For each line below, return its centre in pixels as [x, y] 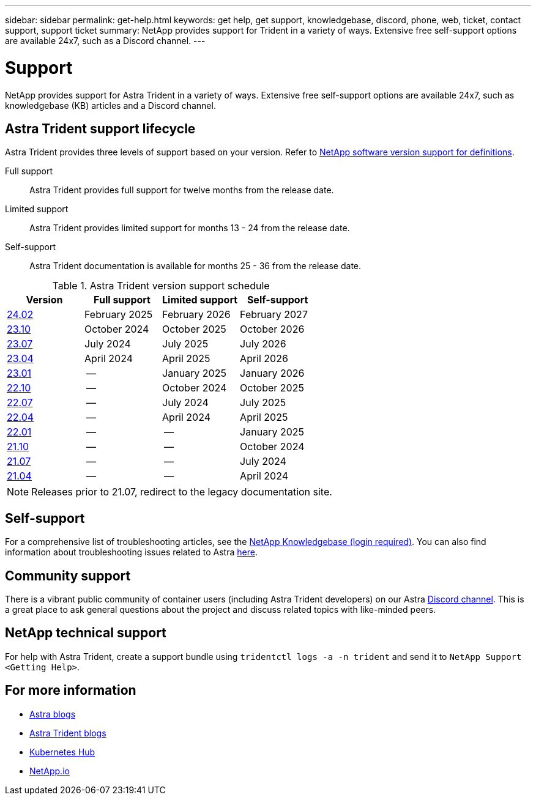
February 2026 [196, 315]
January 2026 [272, 373]
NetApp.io [50, 771]
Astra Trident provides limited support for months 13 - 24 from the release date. [190, 228]
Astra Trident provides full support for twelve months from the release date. [182, 190]
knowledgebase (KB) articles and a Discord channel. [110, 105]
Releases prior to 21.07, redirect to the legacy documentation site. [182, 492]
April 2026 [264, 359]
